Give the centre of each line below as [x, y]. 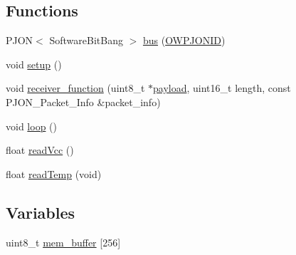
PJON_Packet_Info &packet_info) [83, 102]
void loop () [31, 126]
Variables [41, 212]
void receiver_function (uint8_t [75, 88]
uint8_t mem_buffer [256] [63, 242]
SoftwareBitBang [86, 40]
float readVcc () [40, 150]
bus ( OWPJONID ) [184, 40]
